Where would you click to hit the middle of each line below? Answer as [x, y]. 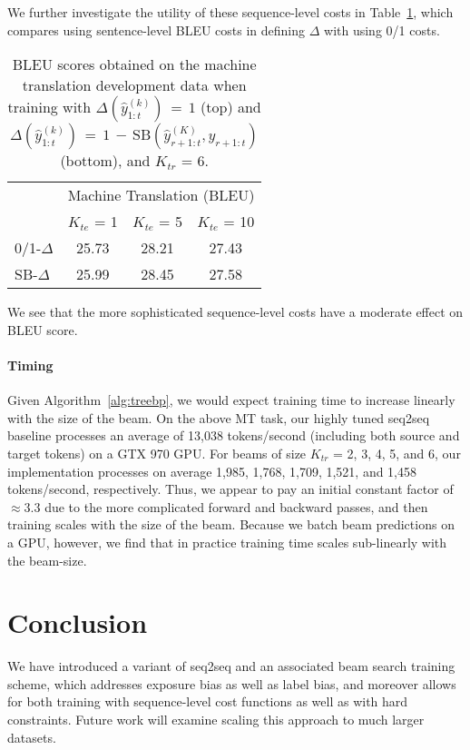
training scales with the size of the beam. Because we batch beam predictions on [231, 524]
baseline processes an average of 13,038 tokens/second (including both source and [234, 435]
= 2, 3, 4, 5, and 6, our [397, 453]
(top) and [231, 107]
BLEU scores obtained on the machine [134, 64]
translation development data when [134, 85]
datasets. [32, 737]
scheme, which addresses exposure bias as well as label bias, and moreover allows [232, 683]
